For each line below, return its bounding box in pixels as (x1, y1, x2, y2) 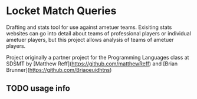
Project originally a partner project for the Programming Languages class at (6, 54, 189, 61)
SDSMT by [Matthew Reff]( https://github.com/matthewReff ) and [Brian (6, 60, 178, 67)
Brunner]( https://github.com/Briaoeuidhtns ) (6, 66, 112, 73)
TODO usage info (6, 84, 71, 94)
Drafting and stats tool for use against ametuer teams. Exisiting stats (6, 24, 172, 31)
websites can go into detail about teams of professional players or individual (6, 29, 192, 37)
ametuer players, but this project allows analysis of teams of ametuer (6, 36, 174, 43)
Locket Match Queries (6, 4, 117, 18)
